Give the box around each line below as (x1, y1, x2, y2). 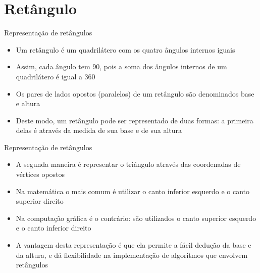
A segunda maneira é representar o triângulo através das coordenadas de (16, 159, 241, 169)
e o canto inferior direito (16, 222, 91, 233)
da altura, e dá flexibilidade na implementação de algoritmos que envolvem (16, 249, 248, 260)
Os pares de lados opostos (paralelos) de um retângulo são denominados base (16, 88, 254, 99)
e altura (16, 98, 40, 109)
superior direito (16, 196, 64, 206)
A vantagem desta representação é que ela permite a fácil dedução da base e (16, 240, 251, 250)
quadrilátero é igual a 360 (16, 71, 95, 81)
